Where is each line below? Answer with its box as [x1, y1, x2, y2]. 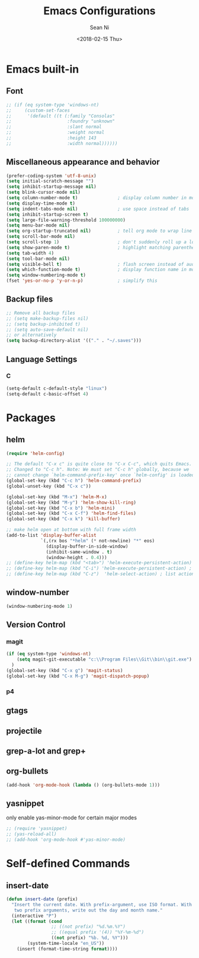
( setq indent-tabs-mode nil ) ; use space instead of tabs [6, 206, 190, 212]
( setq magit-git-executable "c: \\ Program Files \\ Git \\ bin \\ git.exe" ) [17, 657, 192, 662]
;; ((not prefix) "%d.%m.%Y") [51, 924, 126, 930]
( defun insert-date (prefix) [6, 896, 78, 902]
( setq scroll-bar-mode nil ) [6, 234, 76, 240]
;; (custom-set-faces [6, 107, 70, 114]
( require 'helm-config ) [6, 450, 65, 456]
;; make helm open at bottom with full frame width [6, 527, 136, 533]
